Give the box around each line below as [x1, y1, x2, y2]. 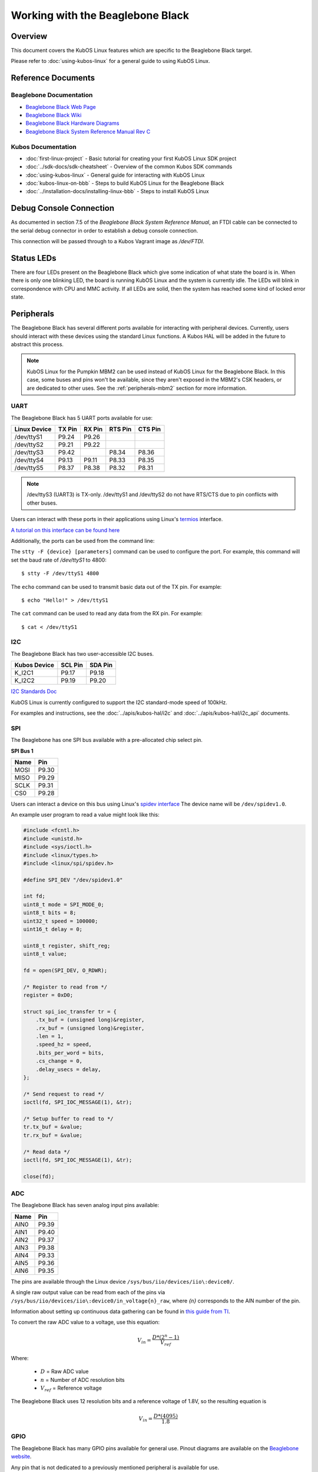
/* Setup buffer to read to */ [23, 1116, 114, 1122]
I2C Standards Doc [11, 688, 57, 695]
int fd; [23, 893, 45, 900]
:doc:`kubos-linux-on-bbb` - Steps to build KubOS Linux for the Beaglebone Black [25, 180, 224, 187]
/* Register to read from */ [23, 983, 108, 990]
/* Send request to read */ [23, 1090, 104, 1098]
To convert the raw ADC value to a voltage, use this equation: [11, 1319, 160, 1326]
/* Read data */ [23, 1148, 71, 1155]
